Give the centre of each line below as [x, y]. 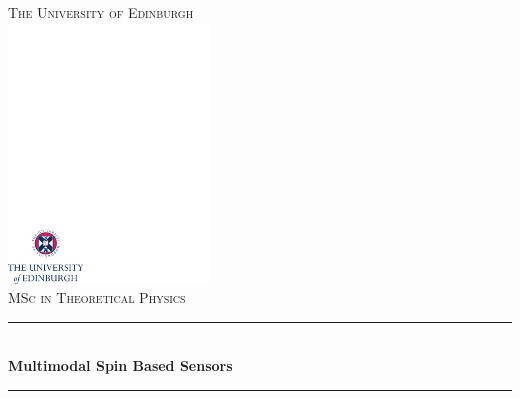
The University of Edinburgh [101, 12]
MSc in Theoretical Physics [97, 297]
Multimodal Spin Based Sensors [120, 365]
